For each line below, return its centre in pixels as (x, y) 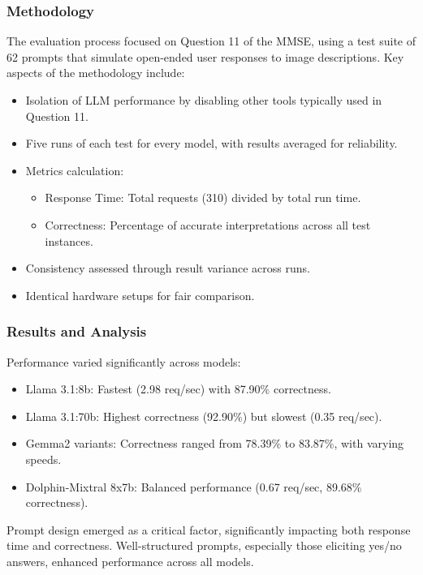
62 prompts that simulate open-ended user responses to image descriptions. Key (205, 56)
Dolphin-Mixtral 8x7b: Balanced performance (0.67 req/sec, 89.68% (194, 486)
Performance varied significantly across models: (124, 361)
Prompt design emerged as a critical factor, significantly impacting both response (209, 529)
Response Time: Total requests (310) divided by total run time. (203, 197)
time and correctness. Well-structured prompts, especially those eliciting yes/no (204, 545)
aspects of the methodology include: (96, 73)
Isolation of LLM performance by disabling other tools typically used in (204, 100)
